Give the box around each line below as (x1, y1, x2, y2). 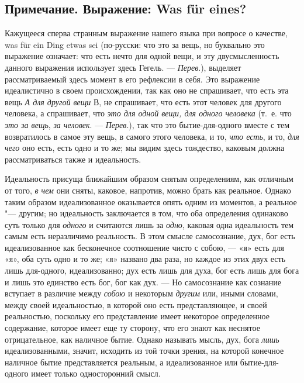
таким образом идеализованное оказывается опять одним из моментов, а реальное (5, 195, 297, 208)
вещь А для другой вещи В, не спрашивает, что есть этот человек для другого (5, 95, 282, 108)
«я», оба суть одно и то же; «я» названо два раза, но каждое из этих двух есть (5, 253, 286, 265)
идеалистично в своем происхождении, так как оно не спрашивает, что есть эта (5, 84, 289, 96)
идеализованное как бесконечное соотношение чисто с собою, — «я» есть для (5, 241, 284, 253)
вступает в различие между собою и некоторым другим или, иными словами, (5, 287, 278, 299)
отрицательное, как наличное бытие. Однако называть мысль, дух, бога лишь (5, 333, 279, 345)
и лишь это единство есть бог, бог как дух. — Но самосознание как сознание (5, 275, 282, 288)
